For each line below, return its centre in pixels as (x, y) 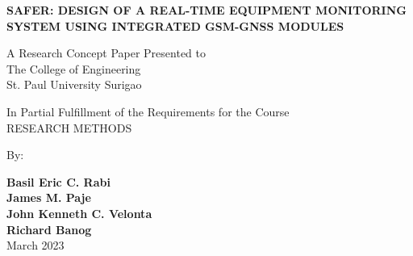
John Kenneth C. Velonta (79, 213)
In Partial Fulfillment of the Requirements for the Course (148, 111)
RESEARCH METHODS (69, 127)
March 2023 (35, 245)
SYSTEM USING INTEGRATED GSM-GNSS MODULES (175, 25)
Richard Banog (49, 229)
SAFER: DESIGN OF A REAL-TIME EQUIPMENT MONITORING (206, 10)
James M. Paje (49, 197)
